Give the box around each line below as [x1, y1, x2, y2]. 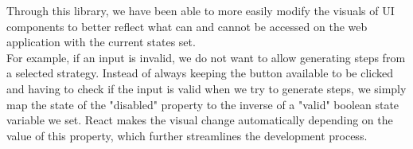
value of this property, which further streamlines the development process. [6, 127, 368, 143]
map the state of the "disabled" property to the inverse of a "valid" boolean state [6, 96, 399, 112]
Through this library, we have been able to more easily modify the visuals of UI [6, 2, 395, 18]
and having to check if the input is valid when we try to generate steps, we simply [6, 80, 407, 96]
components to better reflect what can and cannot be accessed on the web [6, 18, 368, 34]
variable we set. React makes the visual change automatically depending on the [6, 112, 393, 128]
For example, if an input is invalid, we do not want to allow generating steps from [6, 49, 406, 65]
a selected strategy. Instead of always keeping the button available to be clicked [6, 65, 394, 81]
